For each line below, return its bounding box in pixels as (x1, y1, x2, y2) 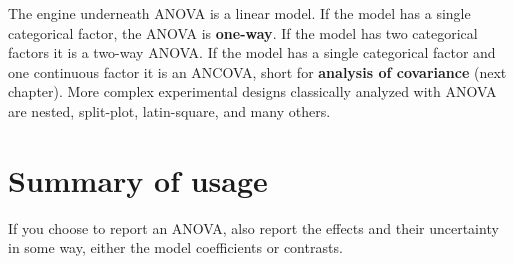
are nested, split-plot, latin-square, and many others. (8, 100, 331, 121)
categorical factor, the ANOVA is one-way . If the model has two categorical (8, 22, 478, 43)
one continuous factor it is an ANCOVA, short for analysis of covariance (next (8, 61, 507, 82)
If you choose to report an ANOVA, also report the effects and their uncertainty (8, 217, 499, 238)
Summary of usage (8, 159, 268, 200)
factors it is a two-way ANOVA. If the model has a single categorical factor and (8, 42, 496, 63)
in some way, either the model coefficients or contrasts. (8, 237, 343, 258)
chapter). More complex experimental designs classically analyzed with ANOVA (8, 81, 497, 102)
